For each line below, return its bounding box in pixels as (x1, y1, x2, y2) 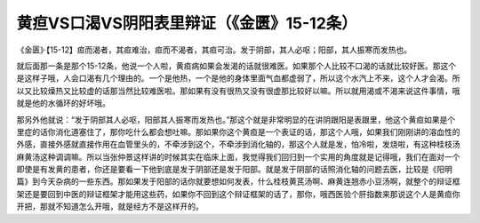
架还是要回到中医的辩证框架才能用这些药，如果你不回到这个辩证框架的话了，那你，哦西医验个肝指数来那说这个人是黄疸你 (16, 188, 460, 199)
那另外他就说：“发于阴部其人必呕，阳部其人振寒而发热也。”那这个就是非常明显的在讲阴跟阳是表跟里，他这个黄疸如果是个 (16, 114, 456, 124)
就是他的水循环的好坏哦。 (16, 98, 110, 108)
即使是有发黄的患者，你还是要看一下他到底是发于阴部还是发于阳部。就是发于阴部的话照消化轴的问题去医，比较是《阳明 (16, 164, 452, 175)
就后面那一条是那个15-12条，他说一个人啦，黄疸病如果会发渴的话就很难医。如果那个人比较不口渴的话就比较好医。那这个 (16, 60, 457, 71)
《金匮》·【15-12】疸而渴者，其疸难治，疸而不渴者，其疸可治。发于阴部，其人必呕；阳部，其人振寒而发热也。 (16, 44, 412, 55)
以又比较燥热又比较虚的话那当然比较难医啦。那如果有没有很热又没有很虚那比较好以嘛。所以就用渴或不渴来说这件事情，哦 (16, 85, 460, 96)
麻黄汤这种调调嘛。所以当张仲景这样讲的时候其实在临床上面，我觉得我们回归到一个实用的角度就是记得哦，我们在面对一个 (16, 151, 460, 162)
